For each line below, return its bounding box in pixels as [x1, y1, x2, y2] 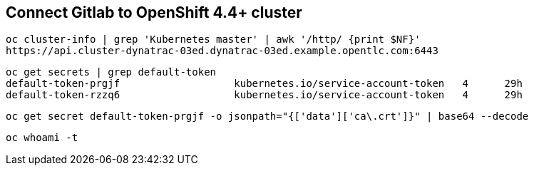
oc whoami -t [6, 132, 78, 144]
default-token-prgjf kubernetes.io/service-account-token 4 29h [6, 78, 523, 90]
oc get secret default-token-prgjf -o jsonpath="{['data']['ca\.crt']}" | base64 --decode [6, 110, 529, 123]
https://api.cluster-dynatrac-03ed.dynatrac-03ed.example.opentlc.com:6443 [6, 45, 438, 57]
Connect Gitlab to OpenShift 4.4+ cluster [6, 4, 302, 21]
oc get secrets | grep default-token [6, 66, 217, 78]
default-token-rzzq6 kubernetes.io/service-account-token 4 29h [6, 89, 523, 101]
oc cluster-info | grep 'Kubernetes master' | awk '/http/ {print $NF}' [6, 33, 421, 46]
